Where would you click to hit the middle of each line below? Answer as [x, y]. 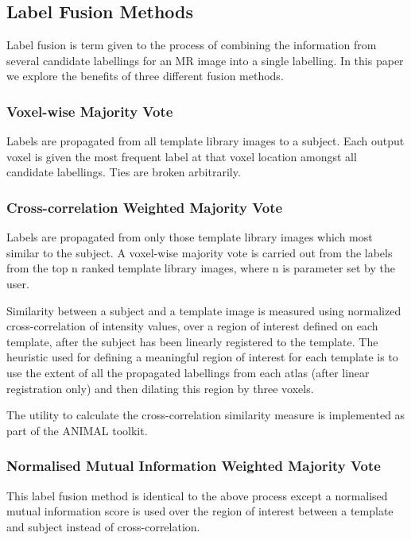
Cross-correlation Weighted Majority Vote [145, 207]
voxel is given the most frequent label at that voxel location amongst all [182, 156]
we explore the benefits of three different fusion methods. [145, 76]
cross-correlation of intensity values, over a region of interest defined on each [192, 326]
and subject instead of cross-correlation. [103, 526]
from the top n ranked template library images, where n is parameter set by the [201, 268]
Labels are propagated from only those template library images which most [190, 237]
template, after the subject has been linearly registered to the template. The [192, 341]
